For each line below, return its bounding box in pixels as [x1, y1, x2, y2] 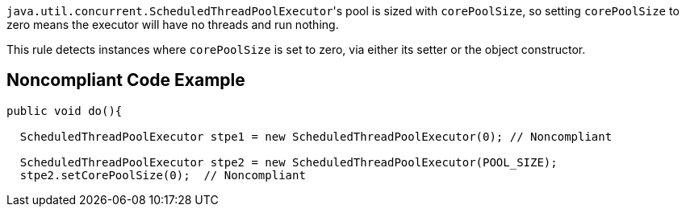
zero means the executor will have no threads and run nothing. [6, 18, 339, 31]
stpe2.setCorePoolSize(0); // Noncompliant [19, 168, 306, 182]
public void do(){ [6, 104, 123, 117]
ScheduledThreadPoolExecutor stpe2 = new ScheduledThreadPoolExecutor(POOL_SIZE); [19, 155, 558, 169]
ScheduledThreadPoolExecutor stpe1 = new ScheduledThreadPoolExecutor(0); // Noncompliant [19, 129, 613, 143]
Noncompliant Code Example [6, 70, 245, 91]
